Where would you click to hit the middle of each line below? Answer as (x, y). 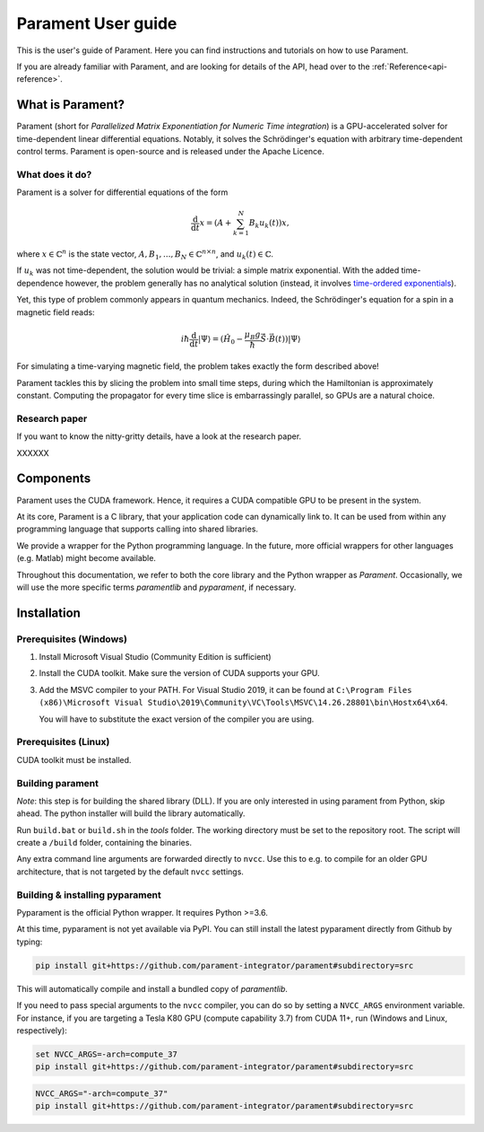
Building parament (57, 783)
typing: (30, 942)
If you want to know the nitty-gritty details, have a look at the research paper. (159, 436)
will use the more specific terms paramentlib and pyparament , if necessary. (156, 587)
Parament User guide (97, 23)
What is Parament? (71, 105)
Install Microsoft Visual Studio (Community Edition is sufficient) (156, 657)
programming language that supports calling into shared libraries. (138, 529)
